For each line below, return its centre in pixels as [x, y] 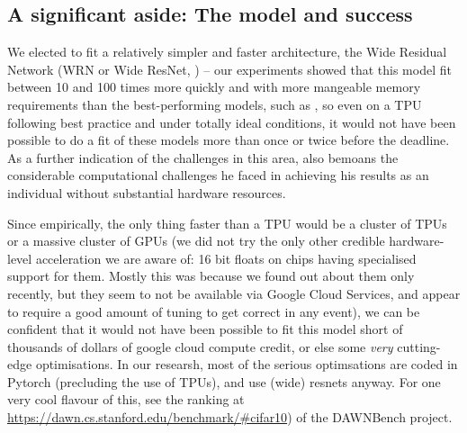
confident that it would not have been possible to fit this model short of [205, 329]
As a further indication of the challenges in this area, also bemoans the [203, 157]
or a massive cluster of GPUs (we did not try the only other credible [196, 241]
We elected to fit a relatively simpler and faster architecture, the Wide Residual [227, 52]
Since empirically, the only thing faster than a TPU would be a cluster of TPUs [227, 223]
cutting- [419, 346]
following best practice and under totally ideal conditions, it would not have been [232, 122]
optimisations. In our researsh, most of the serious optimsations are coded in [247, 364]
